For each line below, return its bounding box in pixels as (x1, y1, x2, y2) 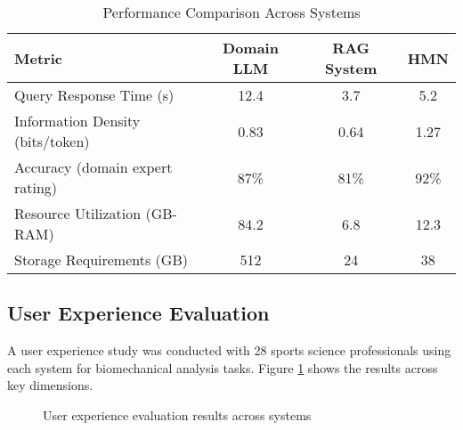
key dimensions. (7, 376, 93, 394)
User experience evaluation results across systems (43, 405, 312, 424)
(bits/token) (14, 131, 90, 151)
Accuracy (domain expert (14, 157, 173, 177)
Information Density (14, 110, 141, 131)
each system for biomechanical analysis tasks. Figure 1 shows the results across (7, 358, 438, 377)
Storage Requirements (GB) (14, 249, 188, 270)
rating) (14, 177, 58, 198)
